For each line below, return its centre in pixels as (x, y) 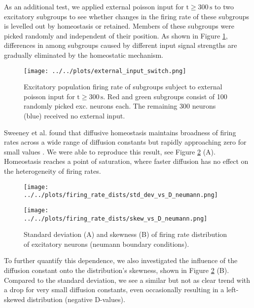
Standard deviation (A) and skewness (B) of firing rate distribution (126, 234)
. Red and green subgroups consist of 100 (165, 96)
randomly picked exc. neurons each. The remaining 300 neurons (120, 106)
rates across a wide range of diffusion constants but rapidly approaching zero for (125, 142)
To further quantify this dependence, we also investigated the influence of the (121, 260)
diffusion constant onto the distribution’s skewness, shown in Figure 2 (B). (117, 270)
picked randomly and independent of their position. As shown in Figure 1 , (116, 35)
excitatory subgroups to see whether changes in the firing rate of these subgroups (127, 16)
